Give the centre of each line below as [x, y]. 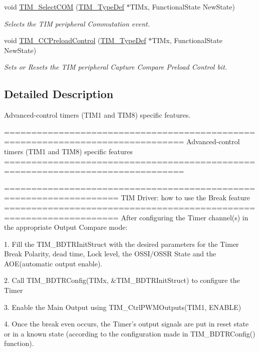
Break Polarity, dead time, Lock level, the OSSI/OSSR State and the [110, 254]
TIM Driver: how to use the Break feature [186, 198]
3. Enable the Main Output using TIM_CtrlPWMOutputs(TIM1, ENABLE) [123, 307]
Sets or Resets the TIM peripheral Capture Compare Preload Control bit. [116, 67]
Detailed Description [59, 94]
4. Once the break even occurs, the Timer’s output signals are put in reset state [126, 324]
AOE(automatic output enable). [53, 263]
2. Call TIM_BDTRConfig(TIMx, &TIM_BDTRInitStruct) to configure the [122, 280]
